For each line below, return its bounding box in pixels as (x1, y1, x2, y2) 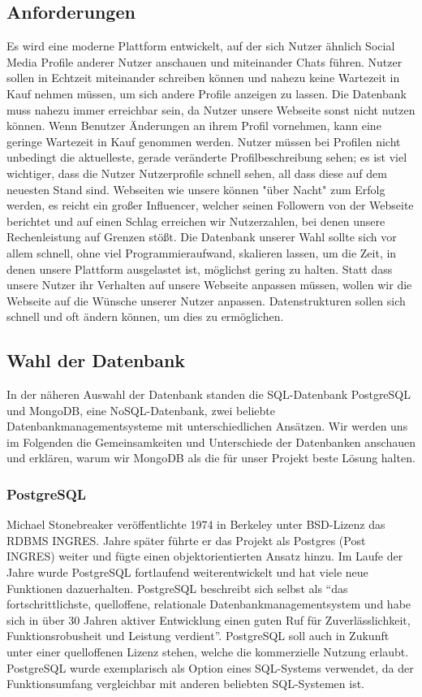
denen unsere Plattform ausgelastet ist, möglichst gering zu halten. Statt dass (6, 260, 393, 277)
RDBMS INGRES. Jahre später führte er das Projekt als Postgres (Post (6, 531, 366, 548)
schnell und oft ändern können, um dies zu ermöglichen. (6, 308, 284, 325)
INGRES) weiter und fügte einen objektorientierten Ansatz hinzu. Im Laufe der (6, 548, 403, 565)
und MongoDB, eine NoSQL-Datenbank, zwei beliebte (6, 401, 275, 418)
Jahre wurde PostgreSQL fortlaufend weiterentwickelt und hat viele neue (6, 564, 368, 581)
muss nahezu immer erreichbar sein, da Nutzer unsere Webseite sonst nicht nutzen (6, 101, 416, 118)
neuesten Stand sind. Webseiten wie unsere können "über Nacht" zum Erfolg (6, 180, 385, 197)
